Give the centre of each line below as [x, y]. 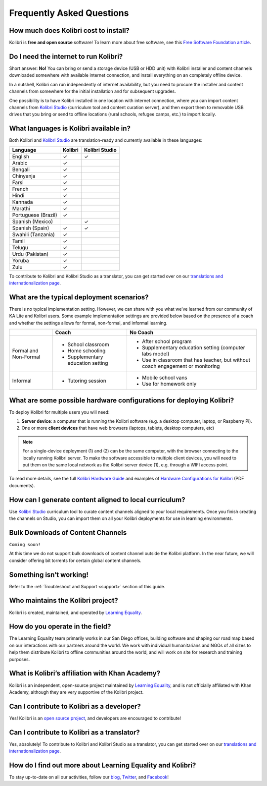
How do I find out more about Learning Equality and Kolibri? [103, 765]
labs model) [156, 354]
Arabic [20, 163]
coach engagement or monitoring [181, 366]
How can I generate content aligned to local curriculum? [97, 500]
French [20, 189]
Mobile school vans [164, 378]
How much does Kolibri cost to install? [69, 30]
